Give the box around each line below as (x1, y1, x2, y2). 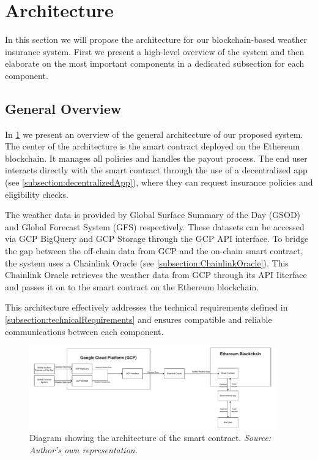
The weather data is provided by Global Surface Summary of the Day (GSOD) (5, 208, 301, 221)
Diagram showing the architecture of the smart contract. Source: (29, 431, 272, 444)
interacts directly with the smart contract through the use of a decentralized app (5, 164, 308, 176)
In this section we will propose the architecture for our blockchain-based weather (5, 33, 308, 46)
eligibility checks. (5, 187, 68, 200)
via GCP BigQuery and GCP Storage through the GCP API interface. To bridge (5, 232, 309, 245)
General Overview (5, 99, 122, 118)
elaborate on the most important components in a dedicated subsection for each (5, 57, 305, 70)
